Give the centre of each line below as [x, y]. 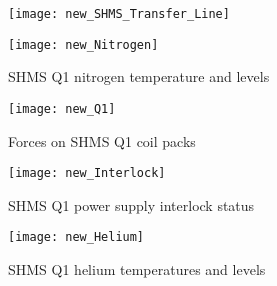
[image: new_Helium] [76, 237]
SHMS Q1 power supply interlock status [131, 204]
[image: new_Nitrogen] [83, 44]
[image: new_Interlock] [87, 173]
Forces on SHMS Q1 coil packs [102, 140]
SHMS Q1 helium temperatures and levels [137, 269]
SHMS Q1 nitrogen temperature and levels [139, 76]
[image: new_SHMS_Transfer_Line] [119, 14]
